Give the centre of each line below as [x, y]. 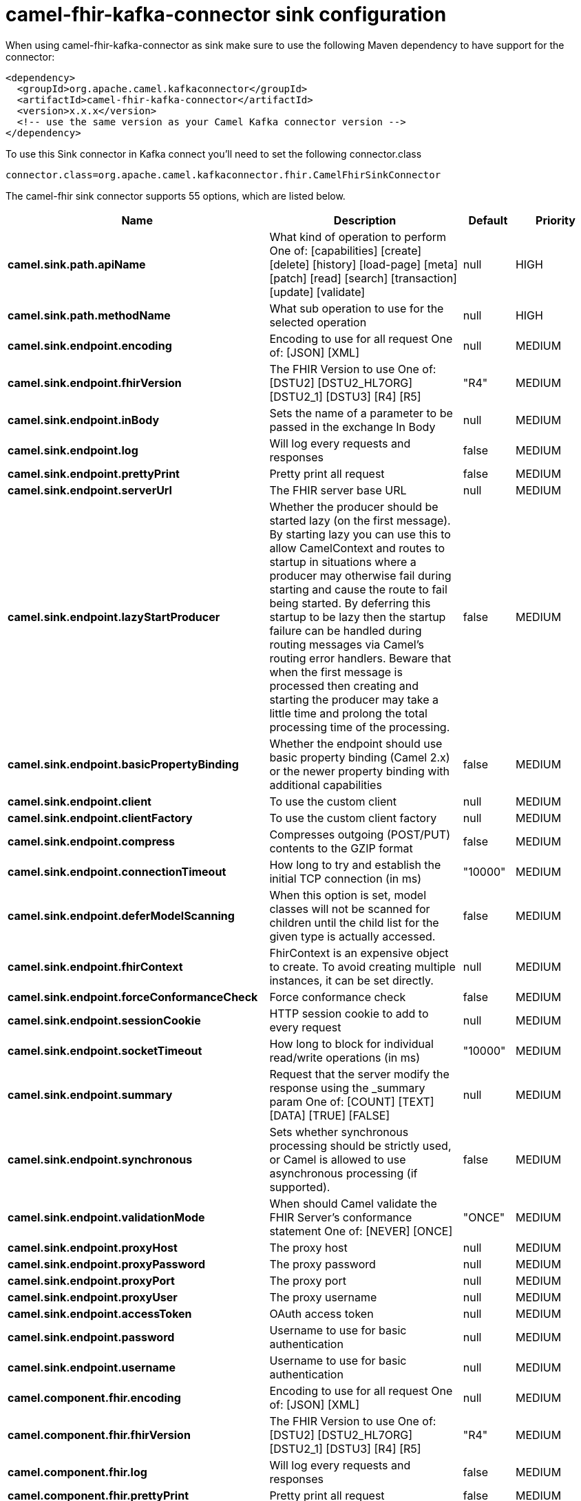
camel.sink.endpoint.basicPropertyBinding [123, 764]
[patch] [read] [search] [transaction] [363, 278]
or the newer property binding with [359, 771]
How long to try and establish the [355, 864]
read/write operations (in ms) [345, 1057]
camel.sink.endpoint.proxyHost [93, 1247]
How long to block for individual [351, 1043]
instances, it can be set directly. [351, 980]
